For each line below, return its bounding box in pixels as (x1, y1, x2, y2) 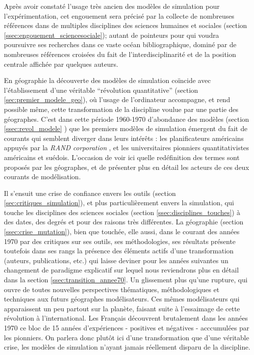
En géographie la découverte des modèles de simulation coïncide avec (4, 75, 211, 85)
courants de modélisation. (4, 171, 81, 182)
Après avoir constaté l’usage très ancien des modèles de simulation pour (4, 1, 220, 11)
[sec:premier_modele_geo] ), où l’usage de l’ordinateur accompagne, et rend (4, 94, 230, 105)
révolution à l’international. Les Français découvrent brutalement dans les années (4, 313, 248, 323)
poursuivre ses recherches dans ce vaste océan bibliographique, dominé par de (4, 39, 236, 50)
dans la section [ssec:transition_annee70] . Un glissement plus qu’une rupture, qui (4, 274, 248, 285)
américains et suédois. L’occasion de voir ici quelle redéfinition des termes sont (4, 152, 240, 162)
